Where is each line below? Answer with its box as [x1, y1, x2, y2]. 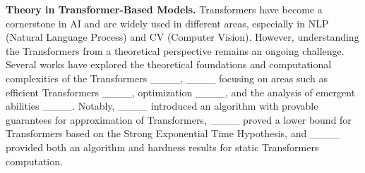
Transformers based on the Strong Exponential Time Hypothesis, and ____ [6, 126, 340, 141]
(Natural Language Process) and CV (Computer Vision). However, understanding [6, 30, 359, 44]
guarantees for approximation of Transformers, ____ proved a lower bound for [6, 112, 352, 127]
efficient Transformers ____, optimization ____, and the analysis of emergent [6, 84, 356, 99]
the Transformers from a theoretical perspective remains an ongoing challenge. [6, 43, 345, 58]
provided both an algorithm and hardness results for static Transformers [6, 139, 319, 154]
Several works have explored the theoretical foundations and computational [6, 57, 332, 72]
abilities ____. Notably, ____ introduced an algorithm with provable [6, 98, 318, 113]
